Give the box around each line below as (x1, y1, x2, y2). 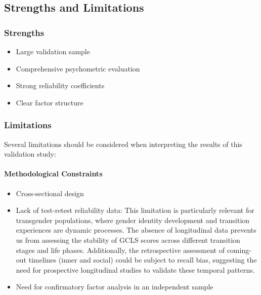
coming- (227, 244, 251, 255)
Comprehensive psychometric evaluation (16, 63, 140, 73)
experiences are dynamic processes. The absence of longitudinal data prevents (16, 225, 256, 235)
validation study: (4, 149, 56, 159)
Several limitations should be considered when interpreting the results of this (4, 138, 242, 149)
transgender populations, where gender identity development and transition (16, 214, 250, 225)
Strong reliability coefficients (16, 80, 105, 91)
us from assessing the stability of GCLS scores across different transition (16, 234, 240, 245)
